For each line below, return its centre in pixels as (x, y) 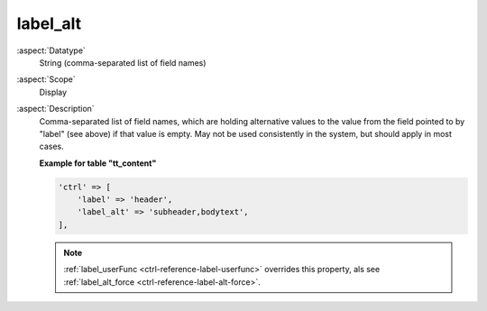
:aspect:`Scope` (46, 79)
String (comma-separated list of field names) (123, 62)
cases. (51, 146)
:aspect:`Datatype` (51, 50)
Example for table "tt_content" (98, 163)
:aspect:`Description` (55, 109)
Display (53, 92)
